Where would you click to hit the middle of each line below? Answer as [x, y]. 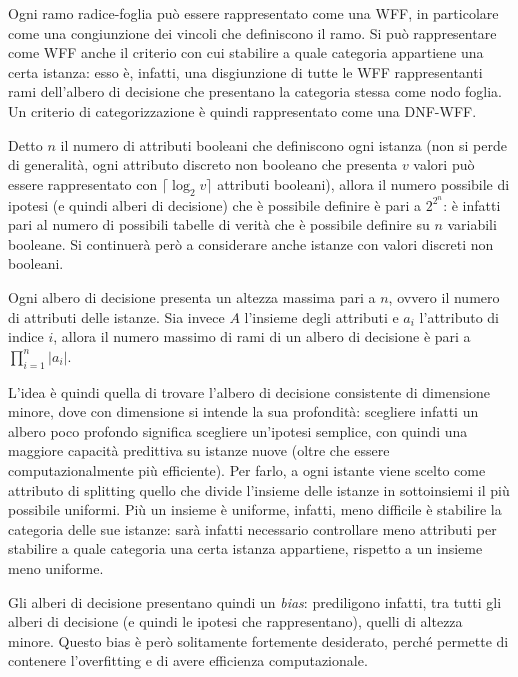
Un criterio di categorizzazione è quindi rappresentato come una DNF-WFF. [242, 110]
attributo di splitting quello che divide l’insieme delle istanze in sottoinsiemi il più [259, 489]
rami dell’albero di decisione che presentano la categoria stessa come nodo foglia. [255, 91]
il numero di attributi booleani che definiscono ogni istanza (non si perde [283, 144]
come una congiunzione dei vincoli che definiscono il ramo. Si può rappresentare [252, 32]
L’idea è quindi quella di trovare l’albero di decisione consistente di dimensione [249, 391]
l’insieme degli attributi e [321, 316]
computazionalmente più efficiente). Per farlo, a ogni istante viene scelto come [247, 469]
